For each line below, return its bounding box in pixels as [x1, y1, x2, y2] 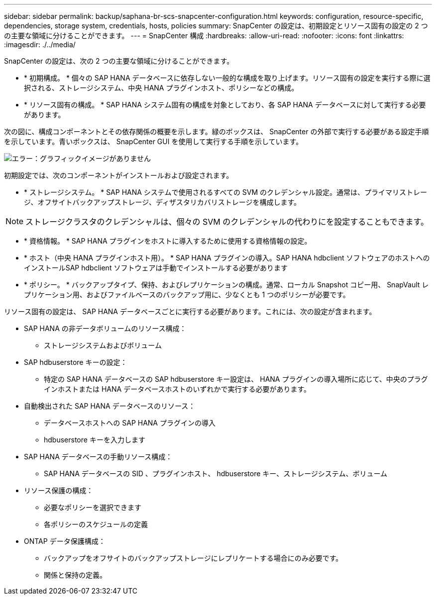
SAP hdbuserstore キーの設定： [24, 358, 127, 366]
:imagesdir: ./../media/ [4, 40, 76, 49]
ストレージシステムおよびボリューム [44, 341, 162, 349]
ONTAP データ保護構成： [24, 537, 106, 545]
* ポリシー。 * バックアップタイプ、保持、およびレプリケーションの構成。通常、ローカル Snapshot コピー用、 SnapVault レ [24, 280, 429, 289]
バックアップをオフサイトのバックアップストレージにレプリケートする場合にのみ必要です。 [44, 554, 343, 562]
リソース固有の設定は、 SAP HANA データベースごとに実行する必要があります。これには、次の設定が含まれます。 [4, 307, 376, 316]
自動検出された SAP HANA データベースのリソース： [24, 402, 196, 410]
